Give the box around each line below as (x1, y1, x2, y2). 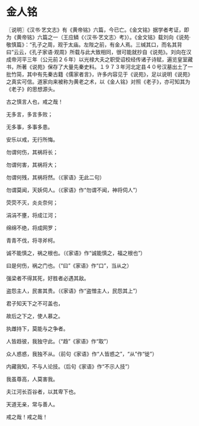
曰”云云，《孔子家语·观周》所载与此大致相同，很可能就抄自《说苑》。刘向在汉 (6, 48, 192, 55)
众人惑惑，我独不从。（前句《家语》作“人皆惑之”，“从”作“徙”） (6, 350, 158, 357)
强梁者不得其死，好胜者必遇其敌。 (6, 274, 89, 282)
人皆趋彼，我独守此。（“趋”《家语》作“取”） (6, 338, 111, 345)
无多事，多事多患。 (6, 123, 53, 131)
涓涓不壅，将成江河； (6, 211, 58, 218)
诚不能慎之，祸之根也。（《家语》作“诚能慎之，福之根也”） (6, 249, 146, 256)
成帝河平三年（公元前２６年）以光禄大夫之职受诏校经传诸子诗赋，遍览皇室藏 (6, 56, 193, 63)
